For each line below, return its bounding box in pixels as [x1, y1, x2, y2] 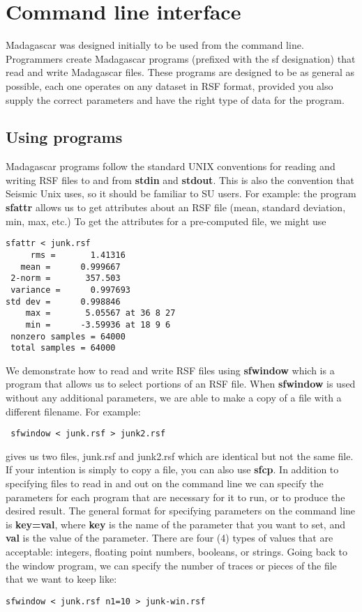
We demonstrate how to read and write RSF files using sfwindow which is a [6, 362, 335, 377]
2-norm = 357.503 [10, 273, 121, 284]
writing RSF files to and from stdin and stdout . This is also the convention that [6, 172, 354, 187]
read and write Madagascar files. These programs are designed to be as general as [6, 65, 355, 79]
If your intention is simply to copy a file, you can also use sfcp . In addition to [6, 462, 339, 477]
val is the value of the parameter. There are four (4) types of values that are [6, 530, 333, 545]
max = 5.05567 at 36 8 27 [25, 308, 176, 319]
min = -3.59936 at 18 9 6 [25, 319, 171, 330]
